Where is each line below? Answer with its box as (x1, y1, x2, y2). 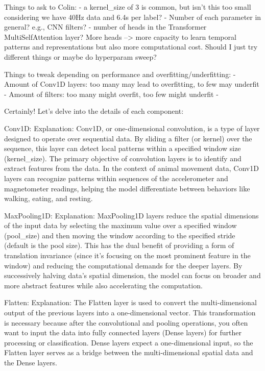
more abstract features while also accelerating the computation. (4, 280, 203, 290)
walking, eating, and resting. (4, 193, 93, 204)
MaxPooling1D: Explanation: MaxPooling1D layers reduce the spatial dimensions (4, 210, 259, 220)
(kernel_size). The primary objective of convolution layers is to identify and (4, 153, 242, 163)
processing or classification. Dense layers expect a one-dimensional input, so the (4, 337, 253, 348)
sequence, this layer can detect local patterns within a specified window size (4, 143, 241, 154)
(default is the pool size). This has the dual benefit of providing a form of (4, 240, 234, 251)
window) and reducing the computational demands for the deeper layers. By (4, 260, 243, 270)
